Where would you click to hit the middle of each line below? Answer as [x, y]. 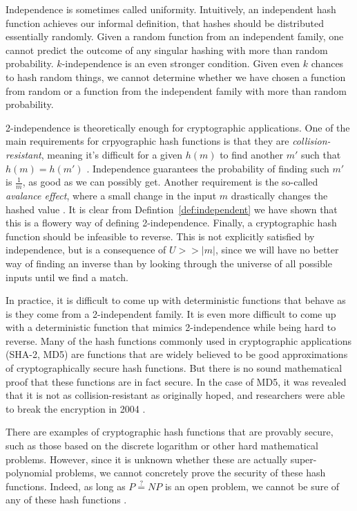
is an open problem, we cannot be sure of [252, 486]
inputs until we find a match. [67, 277]
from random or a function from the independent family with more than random [176, 90]
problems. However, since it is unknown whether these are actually [146, 459]
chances [327, 63]
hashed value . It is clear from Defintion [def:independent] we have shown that [172, 209]
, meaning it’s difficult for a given [112, 154]
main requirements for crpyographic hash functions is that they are [147, 141]
